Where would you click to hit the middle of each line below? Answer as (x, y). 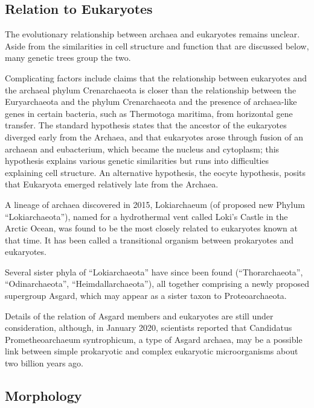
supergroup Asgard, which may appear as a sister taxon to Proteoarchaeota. (146, 296)
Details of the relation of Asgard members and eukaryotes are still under (139, 315)
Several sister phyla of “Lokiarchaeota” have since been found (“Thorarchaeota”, (154, 271)
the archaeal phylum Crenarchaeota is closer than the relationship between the (151, 89)
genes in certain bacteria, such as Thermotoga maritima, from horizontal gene (149, 113)
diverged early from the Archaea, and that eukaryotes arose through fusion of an (154, 137)
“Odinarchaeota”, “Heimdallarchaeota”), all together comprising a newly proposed (157, 284)
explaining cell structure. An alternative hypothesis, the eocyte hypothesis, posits (155, 172)
